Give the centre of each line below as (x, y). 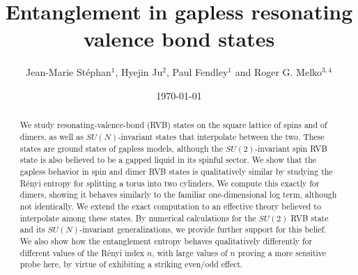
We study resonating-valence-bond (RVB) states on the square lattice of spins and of (173, 125)
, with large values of (190, 252)
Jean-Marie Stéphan (68, 72)
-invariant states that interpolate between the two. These (221, 136)
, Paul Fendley (197, 72)
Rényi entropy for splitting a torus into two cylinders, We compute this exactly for (170, 183)
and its (32, 229)
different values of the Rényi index (82, 252)
